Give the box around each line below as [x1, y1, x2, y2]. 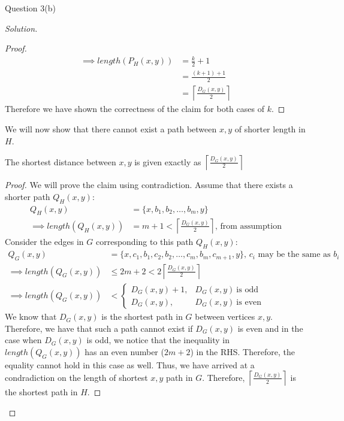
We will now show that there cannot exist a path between [5, 122, 217, 135]
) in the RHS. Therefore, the [190, 345, 295, 358]
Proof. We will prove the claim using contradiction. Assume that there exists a [5, 178, 293, 191]
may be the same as [258, 250, 331, 259]
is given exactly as [134, 155, 201, 168]
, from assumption [215, 222, 282, 231]
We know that [5, 310, 57, 323]
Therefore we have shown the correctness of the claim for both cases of [5, 102, 264, 115]
